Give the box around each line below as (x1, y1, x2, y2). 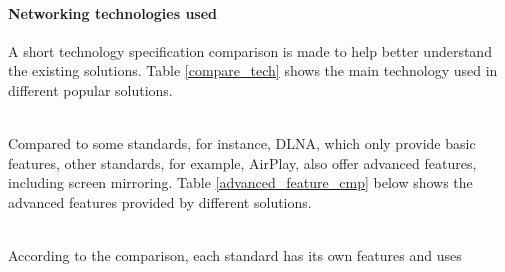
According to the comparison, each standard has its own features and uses (8, 245, 462, 266)
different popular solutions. (8, 79, 173, 100)
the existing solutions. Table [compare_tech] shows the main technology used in (8, 60, 498, 81)
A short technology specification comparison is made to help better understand (8, 40, 492, 61)
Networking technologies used (8, 2, 218, 23)
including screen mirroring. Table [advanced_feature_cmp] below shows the (8, 172, 473, 193)
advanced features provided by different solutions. (8, 191, 312, 212)
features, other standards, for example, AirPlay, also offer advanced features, (8, 152, 477, 173)
